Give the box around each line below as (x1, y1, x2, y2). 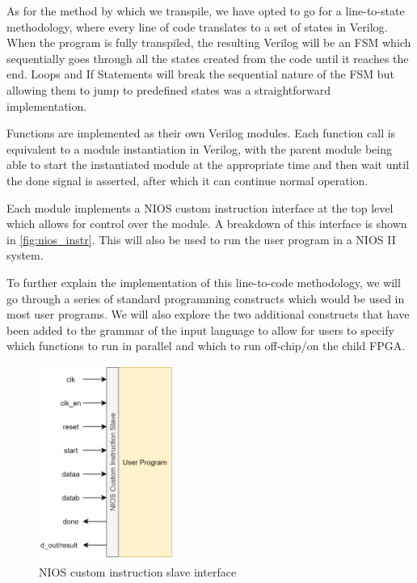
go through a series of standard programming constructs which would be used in (6, 289, 405, 306)
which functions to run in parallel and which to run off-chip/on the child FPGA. (6, 337, 406, 354)
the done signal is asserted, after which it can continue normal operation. (6, 171, 369, 188)
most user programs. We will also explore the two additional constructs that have (6, 306, 410, 323)
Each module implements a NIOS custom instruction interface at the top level (6, 199, 394, 216)
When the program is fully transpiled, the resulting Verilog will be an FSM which (6, 34, 411, 51)
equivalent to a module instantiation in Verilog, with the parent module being (6, 140, 392, 157)
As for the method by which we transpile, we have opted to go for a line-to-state (6, 2, 405, 19)
